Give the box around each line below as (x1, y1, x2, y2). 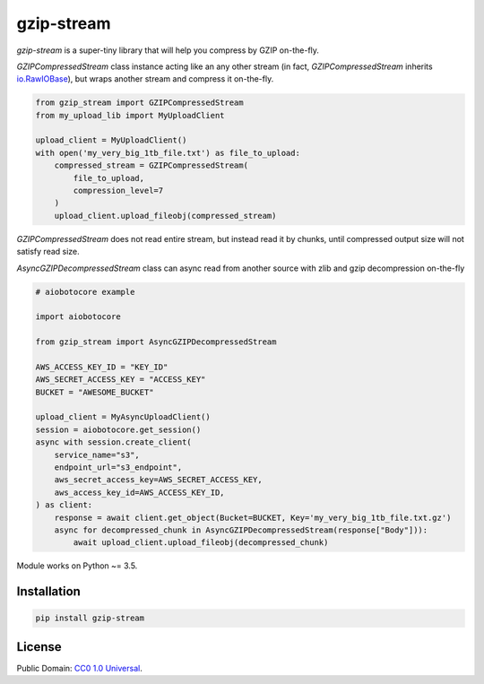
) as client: (35, 500, 93, 510)
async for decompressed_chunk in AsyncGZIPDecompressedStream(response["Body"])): (54, 525, 428, 535)
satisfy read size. (16, 247, 80, 257)
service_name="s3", (54, 449, 141, 460)
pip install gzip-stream (35, 613, 145, 623)
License (16, 639, 62, 654)
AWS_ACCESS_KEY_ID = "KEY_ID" (35, 361, 169, 372)
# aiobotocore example (35, 287, 135, 297)
